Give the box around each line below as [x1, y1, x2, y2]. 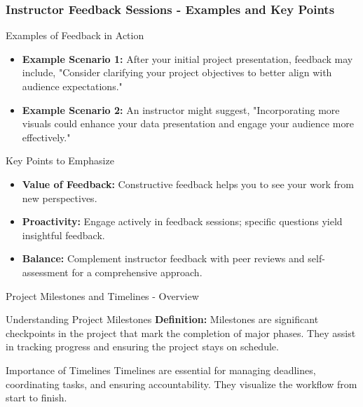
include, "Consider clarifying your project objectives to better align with [22, 65, 332, 80]
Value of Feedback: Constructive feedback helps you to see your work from [22, 176, 354, 191]
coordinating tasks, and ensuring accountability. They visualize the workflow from [6, 376, 357, 391]
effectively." [22, 129, 71, 144]
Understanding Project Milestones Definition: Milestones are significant [6, 312, 319, 327]
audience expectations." [22, 79, 123, 93]
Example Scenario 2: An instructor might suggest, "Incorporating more [22, 102, 340, 117]
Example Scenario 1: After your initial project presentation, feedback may [22, 51, 353, 66]
